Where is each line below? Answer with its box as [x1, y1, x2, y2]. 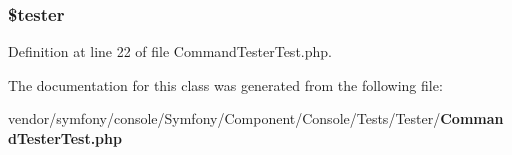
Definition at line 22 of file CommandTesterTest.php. [8, 41, 332, 62]
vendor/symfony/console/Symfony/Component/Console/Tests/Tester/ [8, 108, 441, 129]
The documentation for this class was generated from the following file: [8, 74, 443, 95]
